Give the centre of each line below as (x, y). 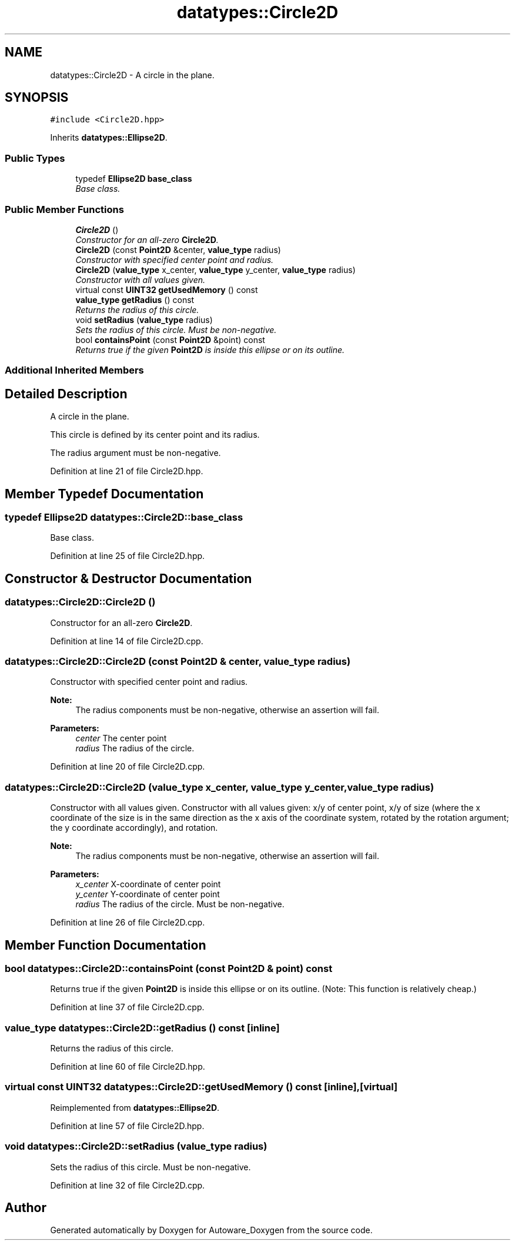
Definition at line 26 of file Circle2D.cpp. (128, 923)
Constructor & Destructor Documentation (128, 578)
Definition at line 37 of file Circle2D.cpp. (127, 1007)
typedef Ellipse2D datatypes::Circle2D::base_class (124, 517)
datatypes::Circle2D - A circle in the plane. (132, 75)
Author (26, 1207)
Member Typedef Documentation (104, 494)
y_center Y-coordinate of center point (148, 894)
